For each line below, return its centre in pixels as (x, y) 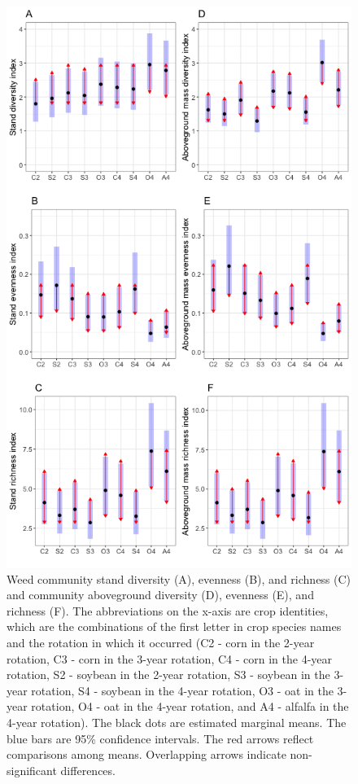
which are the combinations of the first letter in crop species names (174, 626)
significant (32, 770)
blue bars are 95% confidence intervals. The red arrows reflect (160, 738)
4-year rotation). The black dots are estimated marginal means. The (177, 722)
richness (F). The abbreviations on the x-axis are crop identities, (168, 610)
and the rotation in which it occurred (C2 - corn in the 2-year (161, 642)
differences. (88, 770)
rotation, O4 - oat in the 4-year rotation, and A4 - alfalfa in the (190, 706)
